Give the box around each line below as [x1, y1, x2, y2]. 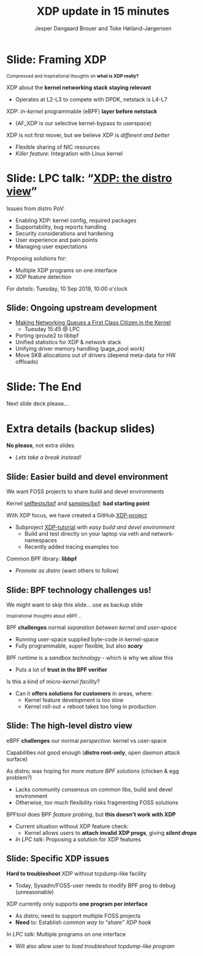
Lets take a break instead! [15, 453, 82, 461]
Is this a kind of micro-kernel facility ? [6, 678, 100, 685]
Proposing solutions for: [6, 254, 67, 262]
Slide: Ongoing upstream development [6, 303, 158, 313]
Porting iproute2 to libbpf [15, 332, 79, 339]
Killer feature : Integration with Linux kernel [15, 149, 123, 157]
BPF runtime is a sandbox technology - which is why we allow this [6, 654, 174, 661]
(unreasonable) [15, 888, 54, 895]
